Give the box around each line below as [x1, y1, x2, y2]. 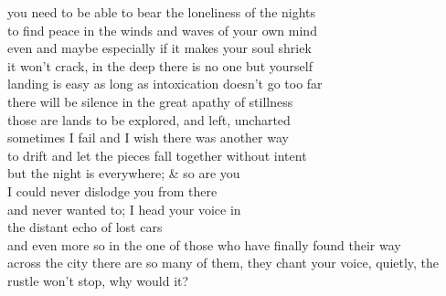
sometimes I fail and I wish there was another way [7, 128, 289, 147]
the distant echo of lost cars [7, 217, 163, 237]
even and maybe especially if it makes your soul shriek [7, 38, 312, 58]
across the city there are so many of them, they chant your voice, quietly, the [7, 253, 440, 272]
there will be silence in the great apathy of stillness [7, 91, 293, 111]
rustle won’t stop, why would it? [7, 270, 189, 290]
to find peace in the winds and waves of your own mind [7, 20, 317, 39]
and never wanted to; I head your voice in [7, 199, 241, 218]
